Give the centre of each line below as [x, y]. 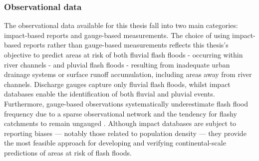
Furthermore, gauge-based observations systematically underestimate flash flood [126, 103]
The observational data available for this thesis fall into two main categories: [121, 25]
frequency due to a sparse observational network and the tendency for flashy [121, 113]
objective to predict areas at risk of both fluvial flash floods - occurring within [124, 54]
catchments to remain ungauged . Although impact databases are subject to [120, 123]
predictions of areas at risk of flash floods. [68, 152]
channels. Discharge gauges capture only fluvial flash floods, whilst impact [117, 84]
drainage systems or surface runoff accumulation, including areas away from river [128, 74]
